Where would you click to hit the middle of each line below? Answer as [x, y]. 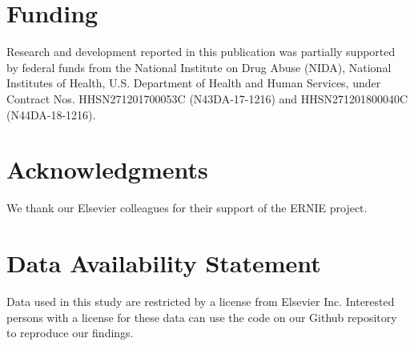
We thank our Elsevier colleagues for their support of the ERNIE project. [187, 208]
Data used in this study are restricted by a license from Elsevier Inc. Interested [201, 301]
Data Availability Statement [164, 263]
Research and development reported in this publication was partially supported [201, 52]
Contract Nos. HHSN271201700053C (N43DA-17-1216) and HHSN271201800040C [207, 98]
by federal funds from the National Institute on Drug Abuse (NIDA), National [199, 67]
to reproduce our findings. [70, 333]
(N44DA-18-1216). [51, 114]
